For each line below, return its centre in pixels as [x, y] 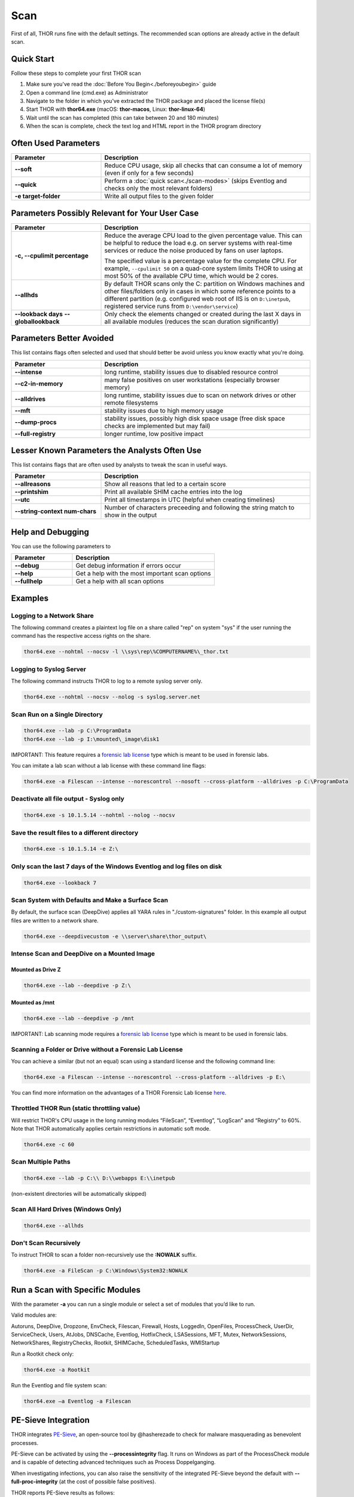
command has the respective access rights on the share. [81, 636]
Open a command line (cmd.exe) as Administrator [87, 92]
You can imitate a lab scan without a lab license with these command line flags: [109, 766]
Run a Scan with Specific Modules [76, 1290]
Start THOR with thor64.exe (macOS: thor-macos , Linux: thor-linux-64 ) [116, 109]
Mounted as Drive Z [36, 969]
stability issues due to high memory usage [164, 410]
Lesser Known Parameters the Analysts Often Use [106, 450]
